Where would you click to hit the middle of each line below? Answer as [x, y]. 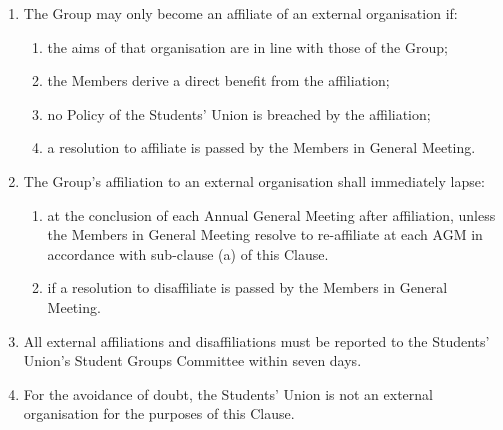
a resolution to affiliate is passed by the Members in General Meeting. [261, 147]
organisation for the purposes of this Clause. [159, 413]
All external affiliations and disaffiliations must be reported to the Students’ [256, 340]
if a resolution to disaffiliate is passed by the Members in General [247, 287]
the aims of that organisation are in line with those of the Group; [247, 46]
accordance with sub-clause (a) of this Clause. [188, 253]
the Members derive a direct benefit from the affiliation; [218, 80]
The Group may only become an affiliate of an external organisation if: [240, 13]
